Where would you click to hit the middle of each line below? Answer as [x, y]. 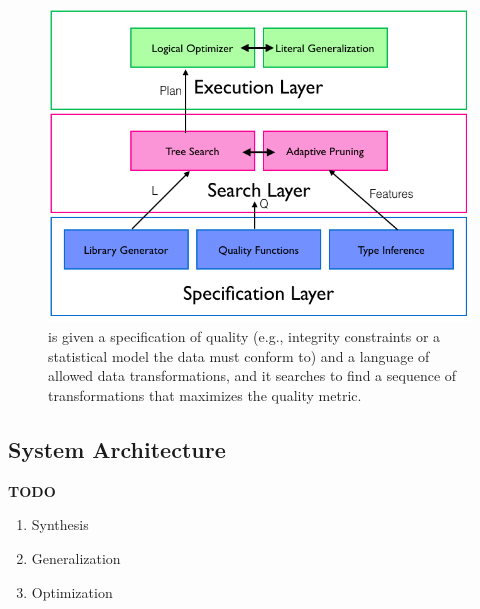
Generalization [76, 558]
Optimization [72, 591]
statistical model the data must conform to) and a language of [239, 355]
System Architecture [117, 449]
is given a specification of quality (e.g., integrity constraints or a [244, 336]
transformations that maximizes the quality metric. [205, 395]
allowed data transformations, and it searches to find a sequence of [252, 375]
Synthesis [60, 524]
